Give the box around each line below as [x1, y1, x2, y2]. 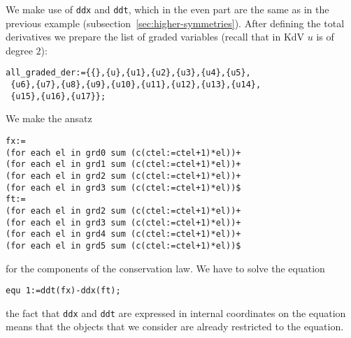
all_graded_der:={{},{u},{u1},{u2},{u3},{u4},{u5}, [6, 68, 251, 78]
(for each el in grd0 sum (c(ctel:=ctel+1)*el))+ [6, 147, 241, 158]
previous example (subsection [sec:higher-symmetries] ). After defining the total [6, 15, 345, 30]
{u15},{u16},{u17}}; [10, 91, 106, 101]
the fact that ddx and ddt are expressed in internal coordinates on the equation [6, 305, 346, 320]
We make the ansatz [6, 111, 92, 126]
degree [6, 43, 33, 57]
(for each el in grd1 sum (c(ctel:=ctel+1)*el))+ [6, 159, 241, 170]
